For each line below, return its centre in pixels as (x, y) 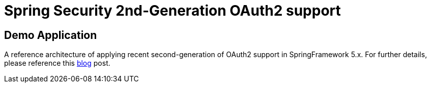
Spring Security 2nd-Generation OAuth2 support (173, 11)
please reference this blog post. (57, 63)
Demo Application (51, 35)
